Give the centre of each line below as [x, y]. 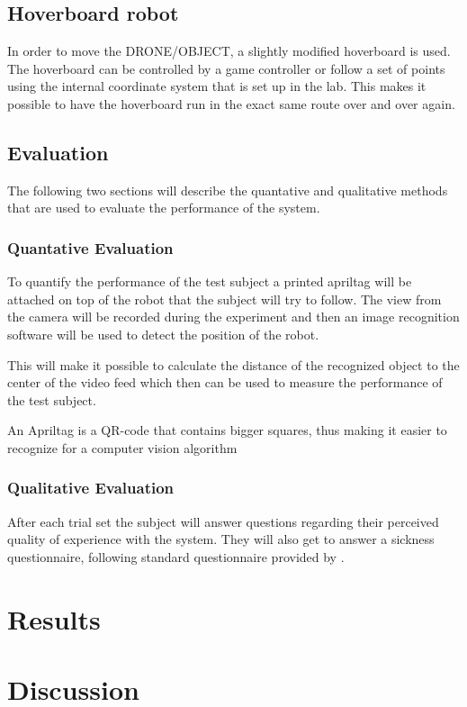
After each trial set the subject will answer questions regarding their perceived [223, 521]
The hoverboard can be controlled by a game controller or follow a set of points [226, 68]
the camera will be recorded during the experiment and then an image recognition [233, 317]
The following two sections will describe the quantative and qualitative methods [228, 190]
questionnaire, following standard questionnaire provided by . [176, 556]
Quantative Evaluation [90, 247]
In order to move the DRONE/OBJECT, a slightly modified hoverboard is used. [229, 51]
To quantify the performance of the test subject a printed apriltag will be [210, 281]
